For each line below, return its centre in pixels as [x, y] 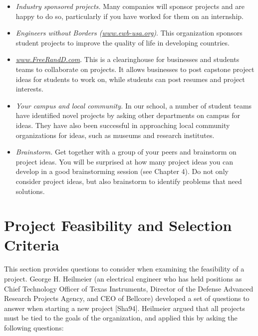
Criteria [32, 245]
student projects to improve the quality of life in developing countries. [123, 42]
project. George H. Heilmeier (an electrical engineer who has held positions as [123, 278]
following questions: [34, 327]
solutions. [30, 191]
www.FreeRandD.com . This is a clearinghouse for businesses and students [128, 59]
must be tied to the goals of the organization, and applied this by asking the [121, 318]
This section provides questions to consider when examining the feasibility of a [124, 269]
